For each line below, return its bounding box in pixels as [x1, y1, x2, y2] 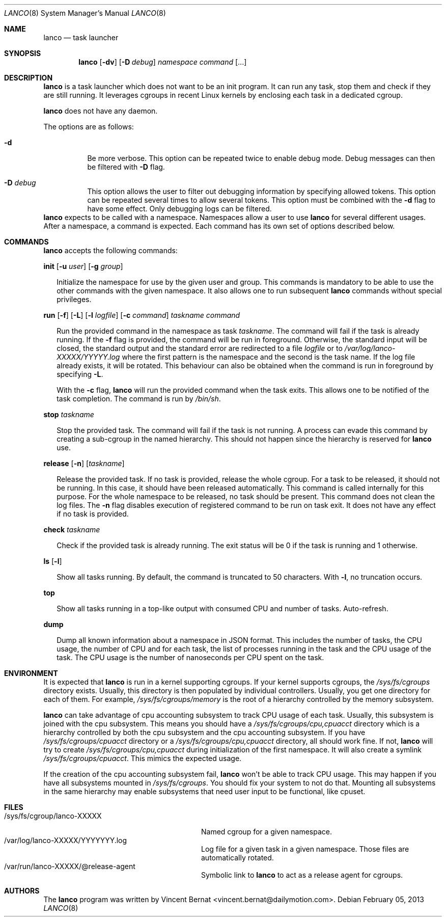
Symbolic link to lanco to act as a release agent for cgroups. [201, 871, 403, 879]
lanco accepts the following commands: [43, 246, 178, 255]
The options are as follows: [43, 122, 134, 131]
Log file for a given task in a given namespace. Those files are [201, 845, 409, 853]
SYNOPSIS [4, 49, 41, 58]
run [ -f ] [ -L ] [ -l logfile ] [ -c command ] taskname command [43, 311, 240, 319]
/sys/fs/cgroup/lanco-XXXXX [4, 811, 102, 820]
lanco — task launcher [43, 33, 119, 42]
